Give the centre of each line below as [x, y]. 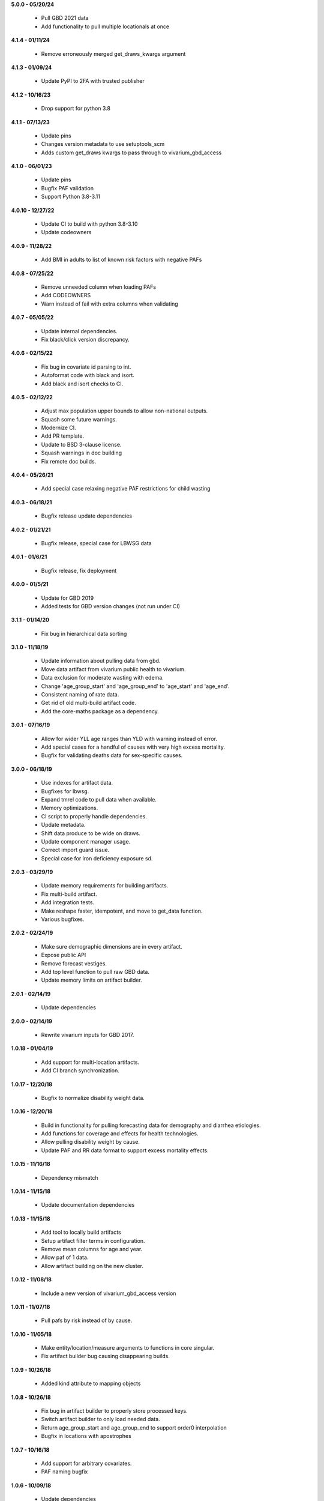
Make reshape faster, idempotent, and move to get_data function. [122, 911]
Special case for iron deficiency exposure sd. [97, 858]
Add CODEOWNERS [66, 295]
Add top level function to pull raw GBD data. [95, 971]
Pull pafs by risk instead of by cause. [87, 1320]
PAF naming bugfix [64, 1472]
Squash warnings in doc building [82, 453]
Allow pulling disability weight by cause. [91, 1142]
